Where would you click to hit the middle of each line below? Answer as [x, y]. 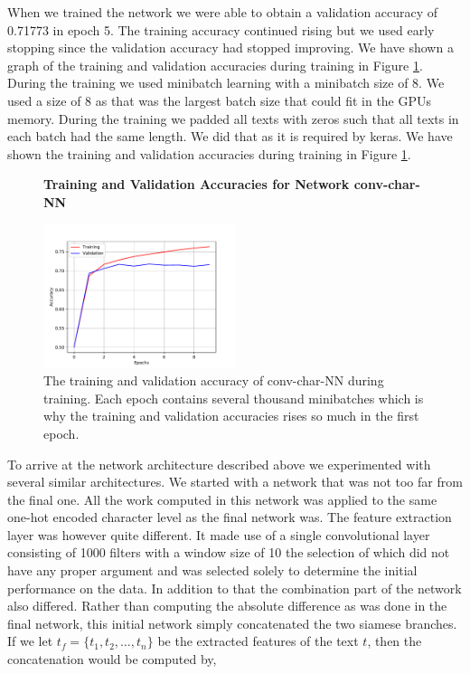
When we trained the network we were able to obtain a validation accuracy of [223, 12]
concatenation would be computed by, [112, 659]
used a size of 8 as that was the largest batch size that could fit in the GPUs [220, 100]
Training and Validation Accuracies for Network [197, 184]
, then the [395, 641]
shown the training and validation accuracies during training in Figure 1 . [209, 153]
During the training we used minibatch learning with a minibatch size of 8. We [226, 83]
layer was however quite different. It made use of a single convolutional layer [219, 534]
